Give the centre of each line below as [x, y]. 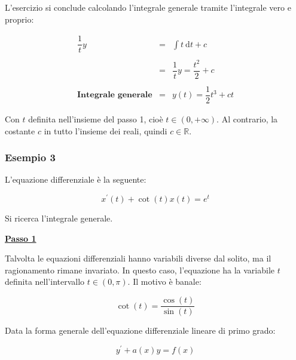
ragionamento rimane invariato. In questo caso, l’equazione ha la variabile [140, 270]
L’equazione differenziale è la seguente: [76, 179]
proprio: [19, 19]
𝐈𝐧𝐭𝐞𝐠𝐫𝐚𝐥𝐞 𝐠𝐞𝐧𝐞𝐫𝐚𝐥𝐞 [115, 95]
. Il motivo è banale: [164, 281]
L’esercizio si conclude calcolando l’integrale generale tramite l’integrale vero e [148, 7]
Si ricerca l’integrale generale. [59, 218]
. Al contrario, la [247, 119]
